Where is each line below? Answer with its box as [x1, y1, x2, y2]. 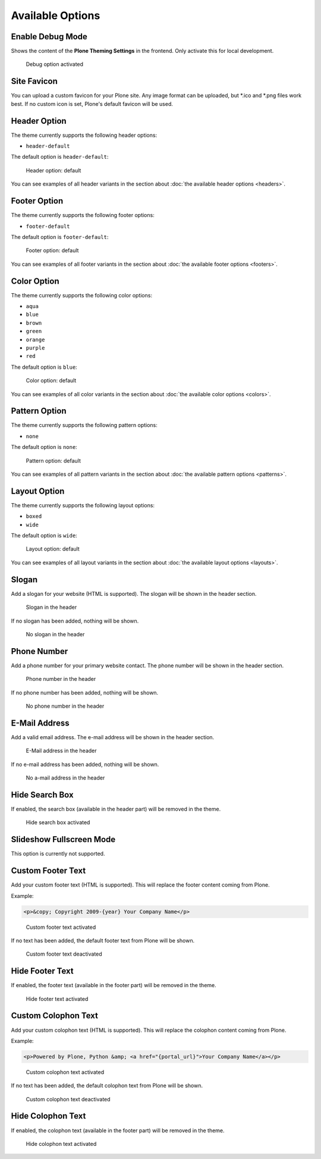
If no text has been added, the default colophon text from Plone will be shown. [11, 1082, 203, 1089]
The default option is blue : [11, 363, 77, 370]
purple [26, 344, 45, 351]
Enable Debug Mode [11, 32, 87, 42]
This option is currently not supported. [11, 850, 105, 858]
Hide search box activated [26, 819, 90, 826]
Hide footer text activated [26, 995, 89, 1002]
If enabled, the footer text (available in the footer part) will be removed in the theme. [11, 982, 216, 989]
